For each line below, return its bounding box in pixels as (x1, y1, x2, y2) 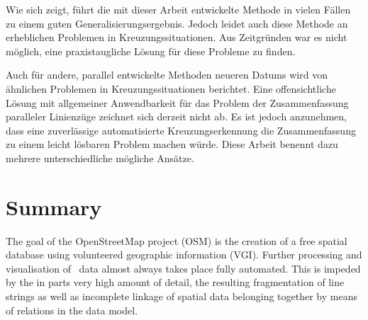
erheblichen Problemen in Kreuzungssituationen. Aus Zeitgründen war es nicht (6, 30, 347, 45)
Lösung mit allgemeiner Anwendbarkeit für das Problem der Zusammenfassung (6, 95, 349, 110)
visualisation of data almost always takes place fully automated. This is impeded (6, 261, 361, 275)
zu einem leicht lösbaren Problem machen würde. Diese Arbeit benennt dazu (6, 137, 338, 152)
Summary (6, 192, 102, 221)
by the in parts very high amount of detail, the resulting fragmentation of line (6, 275, 345, 290)
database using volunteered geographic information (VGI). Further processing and (6, 247, 362, 262)
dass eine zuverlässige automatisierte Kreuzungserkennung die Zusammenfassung (6, 122, 356, 137)
